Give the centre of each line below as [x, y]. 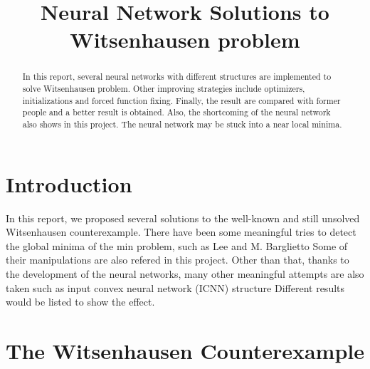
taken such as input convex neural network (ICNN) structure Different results [175, 287]
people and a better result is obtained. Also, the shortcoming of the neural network [176, 112]
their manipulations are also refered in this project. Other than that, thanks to [178, 260]
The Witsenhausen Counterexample [185, 350]
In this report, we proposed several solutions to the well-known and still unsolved [183, 218]
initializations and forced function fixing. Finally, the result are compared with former [181, 100]
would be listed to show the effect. [80, 302]
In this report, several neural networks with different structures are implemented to [177, 77]
